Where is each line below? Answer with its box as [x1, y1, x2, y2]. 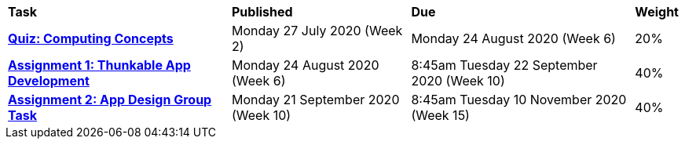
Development [8, 73, 90, 89]
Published [232, 4, 293, 20]
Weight [635, 4, 679, 20]
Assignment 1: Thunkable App [8, 57, 191, 73]
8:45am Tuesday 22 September [411, 57, 598, 73]
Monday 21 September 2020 [232, 92, 400, 107]
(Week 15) [411, 107, 470, 123]
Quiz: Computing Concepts [8, 31, 174, 46]
